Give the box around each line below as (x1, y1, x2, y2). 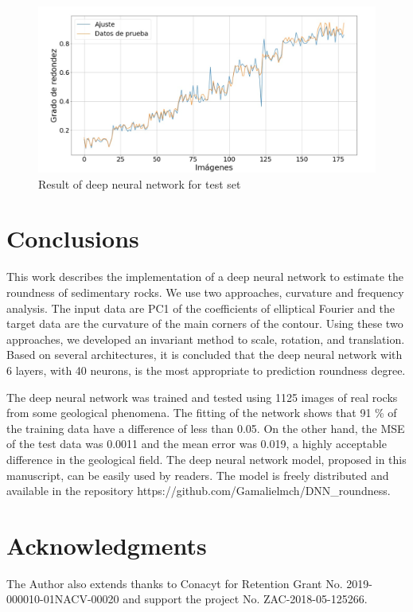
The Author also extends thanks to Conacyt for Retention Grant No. (6, 575, 343, 591)
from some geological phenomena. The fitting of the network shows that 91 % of (6, 404, 397, 421)
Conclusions (6, 222, 139, 255)
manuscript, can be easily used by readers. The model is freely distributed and (6, 466, 389, 483)
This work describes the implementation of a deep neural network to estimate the (6, 268, 403, 285)
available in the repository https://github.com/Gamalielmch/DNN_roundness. (6, 482, 391, 499)
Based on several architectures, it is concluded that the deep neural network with (6, 346, 403, 363)
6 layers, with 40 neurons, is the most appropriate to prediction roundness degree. (6, 361, 406, 378)
